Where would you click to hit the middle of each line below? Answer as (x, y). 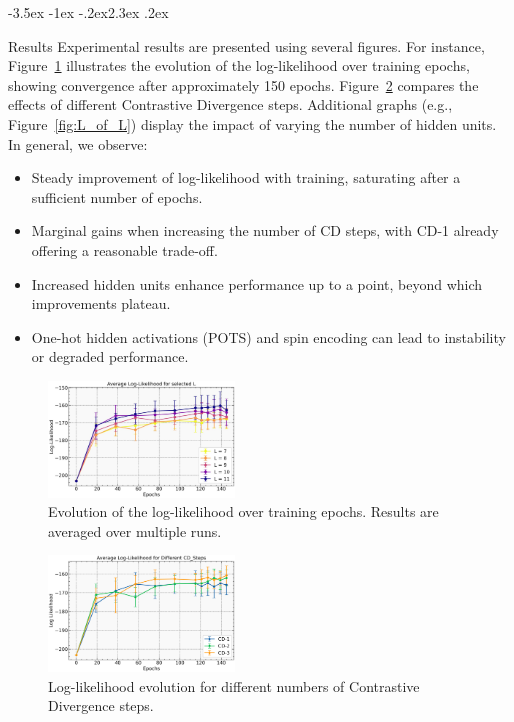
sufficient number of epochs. (117, 196)
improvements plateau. (101, 303)
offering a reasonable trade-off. (124, 249)
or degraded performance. (110, 356)
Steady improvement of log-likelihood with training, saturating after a (246, 177)
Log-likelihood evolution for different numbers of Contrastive (234, 685)
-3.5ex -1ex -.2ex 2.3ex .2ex (88, 12)
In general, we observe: (78, 143)
